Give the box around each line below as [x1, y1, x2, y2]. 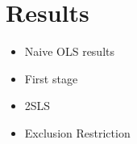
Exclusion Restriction [24, 124, 131, 141]
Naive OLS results [24, 43, 115, 60]
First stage [24, 70, 78, 87]
